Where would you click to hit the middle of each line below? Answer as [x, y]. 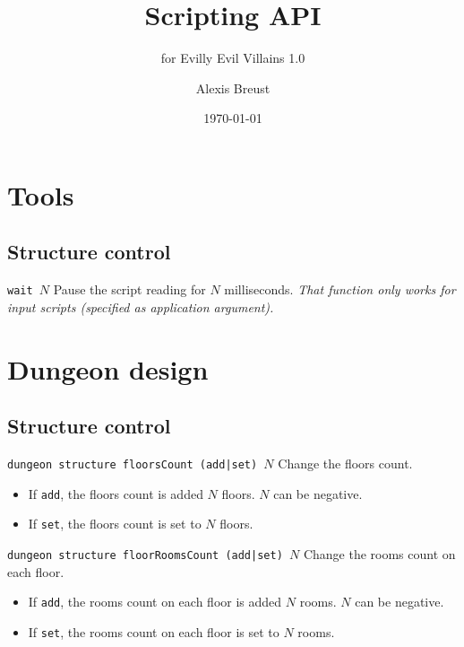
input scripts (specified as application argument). [141, 306]
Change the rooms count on [379, 554]
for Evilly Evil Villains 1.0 [233, 58]
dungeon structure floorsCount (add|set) [133, 465]
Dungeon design [108, 368]
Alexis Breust [233, 87]
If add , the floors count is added [116, 493]
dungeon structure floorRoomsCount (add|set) [145, 556]
